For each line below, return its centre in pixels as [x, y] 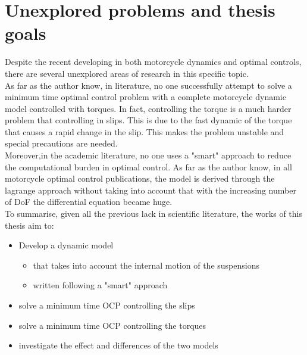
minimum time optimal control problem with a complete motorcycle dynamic [145, 97]
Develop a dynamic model [66, 245]
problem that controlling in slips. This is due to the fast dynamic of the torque [148, 120]
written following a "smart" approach [100, 285]
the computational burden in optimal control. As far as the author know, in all [148, 166]
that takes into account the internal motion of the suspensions [146, 265]
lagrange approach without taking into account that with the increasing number [151, 190]
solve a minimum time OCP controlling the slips [107, 305]
